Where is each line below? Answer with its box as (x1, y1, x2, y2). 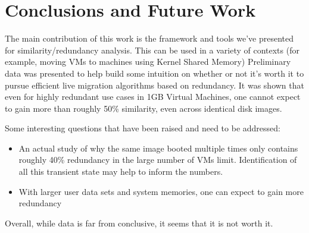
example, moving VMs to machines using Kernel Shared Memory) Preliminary (5, 55, 291, 68)
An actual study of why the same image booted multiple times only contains (18, 141, 298, 154)
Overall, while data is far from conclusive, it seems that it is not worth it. (5, 216, 273, 229)
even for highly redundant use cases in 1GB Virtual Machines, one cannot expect (5, 90, 301, 103)
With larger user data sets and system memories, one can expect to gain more (18, 185, 304, 197)
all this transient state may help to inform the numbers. (18, 165, 223, 178)
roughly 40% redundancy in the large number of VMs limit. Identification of (18, 153, 297, 166)
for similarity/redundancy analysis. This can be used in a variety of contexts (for (5, 43, 299, 56)
